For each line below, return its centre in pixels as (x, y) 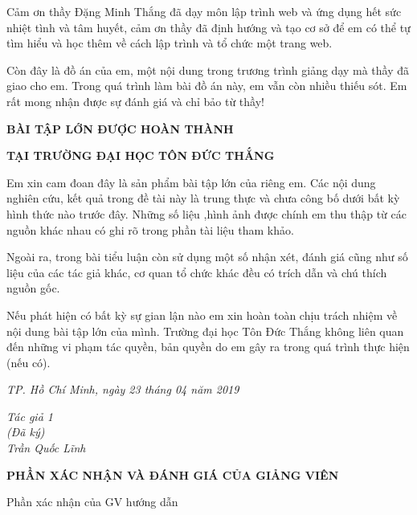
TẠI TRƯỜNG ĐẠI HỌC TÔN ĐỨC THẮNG (141, 155)
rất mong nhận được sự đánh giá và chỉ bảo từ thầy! (135, 101)
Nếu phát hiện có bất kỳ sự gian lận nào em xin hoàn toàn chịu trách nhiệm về (202, 315)
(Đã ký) (26, 432)
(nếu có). (29, 362)
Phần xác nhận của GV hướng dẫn (92, 502)
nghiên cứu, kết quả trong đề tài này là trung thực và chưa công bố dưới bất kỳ (203, 198)
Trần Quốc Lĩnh (46, 448)
